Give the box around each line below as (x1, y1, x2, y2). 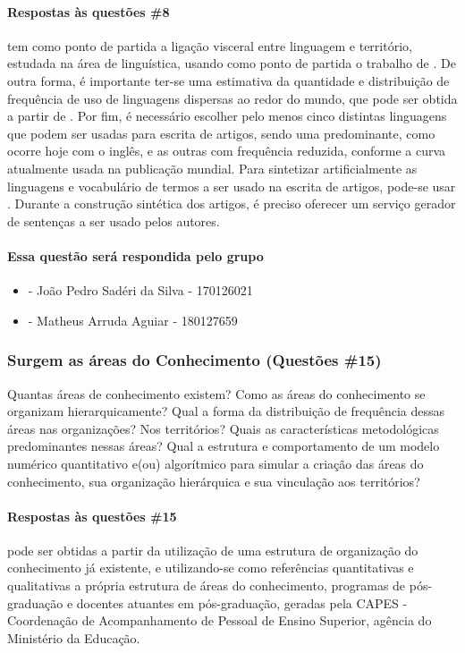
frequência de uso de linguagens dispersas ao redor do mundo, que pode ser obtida (7, 89, 458, 107)
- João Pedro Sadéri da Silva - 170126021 (28, 281, 253, 300)
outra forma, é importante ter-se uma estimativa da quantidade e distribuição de (7, 71, 450, 89)
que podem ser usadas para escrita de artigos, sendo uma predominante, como (7, 123, 435, 142)
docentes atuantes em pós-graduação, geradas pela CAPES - (76, 593, 408, 612)
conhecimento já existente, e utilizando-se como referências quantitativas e (7, 558, 414, 577)
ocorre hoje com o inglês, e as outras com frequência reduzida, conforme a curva (7, 141, 446, 160)
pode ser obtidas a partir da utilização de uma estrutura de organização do (7, 540, 418, 559)
